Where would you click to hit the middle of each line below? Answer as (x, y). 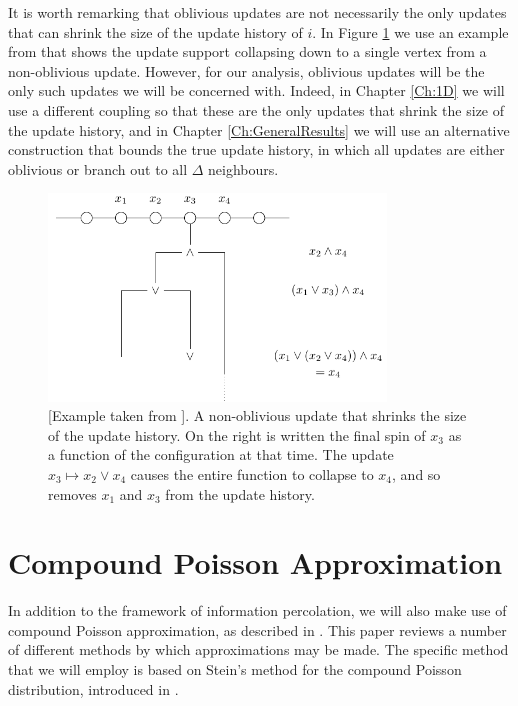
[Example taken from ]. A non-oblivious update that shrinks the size (257, 415)
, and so (416, 473)
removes (72, 493)
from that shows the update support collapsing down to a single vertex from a (247, 51)
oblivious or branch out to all (98, 168)
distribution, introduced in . (93, 688)
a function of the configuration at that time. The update (221, 454)
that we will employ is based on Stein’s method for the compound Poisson (235, 669)
